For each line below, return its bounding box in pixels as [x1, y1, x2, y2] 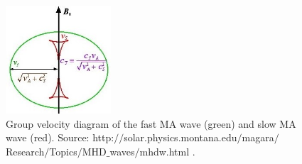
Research [6, 143, 45, 158]
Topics [49, 143, 77, 158]
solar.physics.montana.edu [124, 130, 237, 145]
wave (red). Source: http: [6, 130, 114, 145]
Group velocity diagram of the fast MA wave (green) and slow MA [6, 116, 296, 131]
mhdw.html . [139, 143, 195, 158]
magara [242, 130, 274, 145]
